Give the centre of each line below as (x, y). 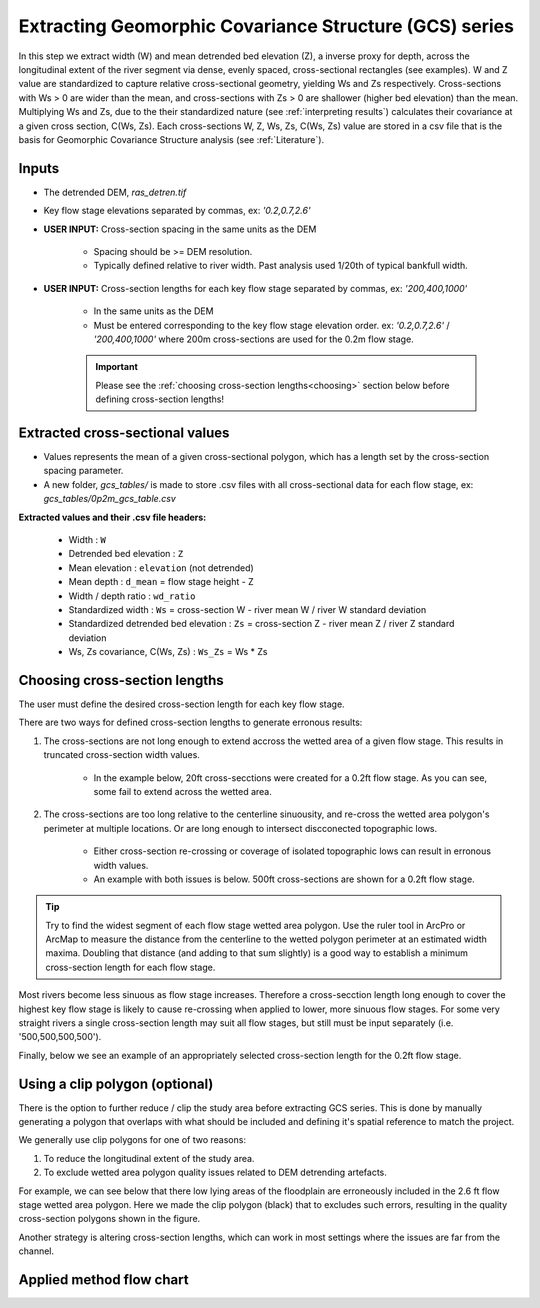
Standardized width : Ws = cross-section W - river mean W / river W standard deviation (247, 609)
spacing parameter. (83, 471)
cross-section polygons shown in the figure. (109, 1219)
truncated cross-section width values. (121, 755)
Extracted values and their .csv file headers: (112, 517)
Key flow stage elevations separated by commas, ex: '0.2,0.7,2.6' (177, 211)
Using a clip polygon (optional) (116, 1083)
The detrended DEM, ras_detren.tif (115, 192)
